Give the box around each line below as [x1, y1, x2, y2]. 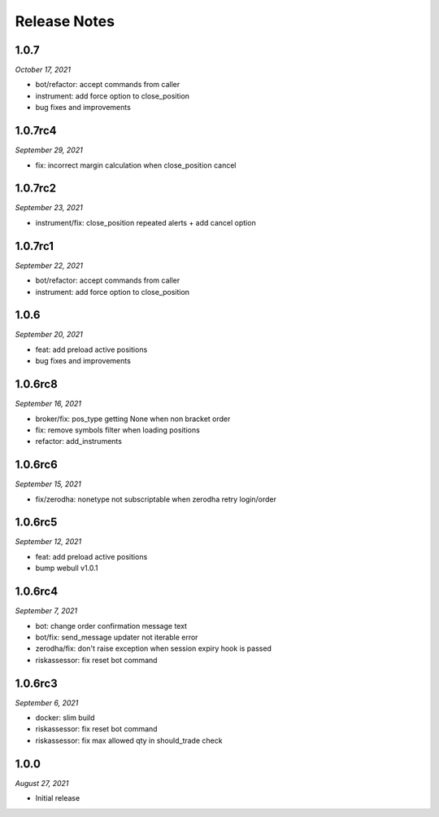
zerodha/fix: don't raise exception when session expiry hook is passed [35, 643, 272, 653]
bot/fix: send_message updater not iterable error [35, 632, 198, 642]
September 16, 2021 [15, 399, 81, 409]
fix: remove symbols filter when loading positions [35, 424, 201, 435]
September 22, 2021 [15, 261, 83, 270]
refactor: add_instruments [35, 437, 122, 446]
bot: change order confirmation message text [35, 621, 187, 630]
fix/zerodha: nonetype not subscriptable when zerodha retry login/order [35, 494, 276, 504]
